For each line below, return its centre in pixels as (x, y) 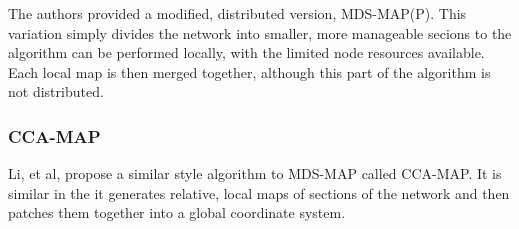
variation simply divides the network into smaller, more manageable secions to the (260, 32)
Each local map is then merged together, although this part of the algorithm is (249, 71)
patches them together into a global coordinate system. (177, 212)
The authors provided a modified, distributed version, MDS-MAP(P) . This (237, 13)
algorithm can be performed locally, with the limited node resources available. (246, 52)
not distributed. (56, 91)
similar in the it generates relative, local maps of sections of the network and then (259, 192)
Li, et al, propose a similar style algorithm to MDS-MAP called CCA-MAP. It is (255, 173)
